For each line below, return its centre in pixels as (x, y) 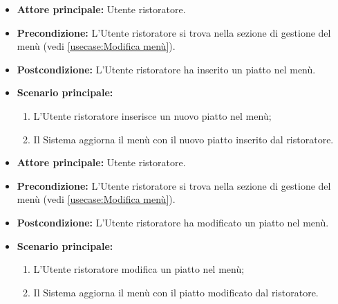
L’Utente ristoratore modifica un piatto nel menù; (139, 269)
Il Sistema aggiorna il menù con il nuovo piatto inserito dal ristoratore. (184, 139)
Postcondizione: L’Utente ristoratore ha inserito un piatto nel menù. (166, 69)
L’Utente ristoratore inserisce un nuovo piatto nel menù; (152, 115)
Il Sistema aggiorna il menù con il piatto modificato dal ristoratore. (176, 292)
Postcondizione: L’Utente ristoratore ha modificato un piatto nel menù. (173, 222)
